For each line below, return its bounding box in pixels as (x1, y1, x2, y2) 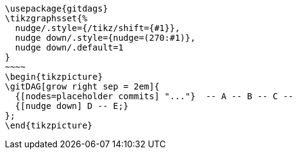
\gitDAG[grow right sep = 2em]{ (5, 82, 159, 91)
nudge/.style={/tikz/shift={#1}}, (15, 23, 180, 33)
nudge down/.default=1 (15, 43, 123, 52)
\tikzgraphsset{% (5, 13, 87, 23)
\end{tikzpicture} (5, 121, 93, 130)
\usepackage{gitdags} (5, 4, 108, 13)
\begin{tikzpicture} (5, 72, 103, 82)
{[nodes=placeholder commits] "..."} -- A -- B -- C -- (15, 91, 294, 101)
